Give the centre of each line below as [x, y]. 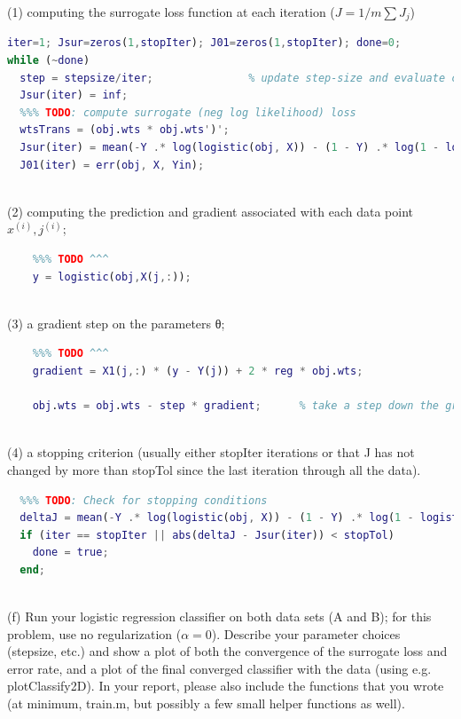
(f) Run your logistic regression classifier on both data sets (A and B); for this [219, 616]
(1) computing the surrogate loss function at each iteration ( [171, 12]
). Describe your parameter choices [306, 633]
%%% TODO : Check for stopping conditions [144, 500]
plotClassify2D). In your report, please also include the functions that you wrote [226, 686]
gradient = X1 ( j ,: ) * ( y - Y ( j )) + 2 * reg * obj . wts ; [198, 371]
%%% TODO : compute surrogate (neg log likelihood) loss [188, 112]
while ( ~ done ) [49, 61]
